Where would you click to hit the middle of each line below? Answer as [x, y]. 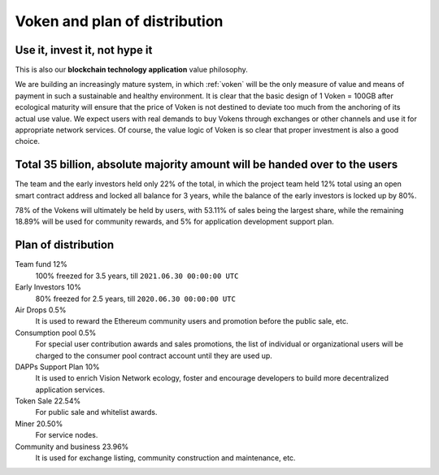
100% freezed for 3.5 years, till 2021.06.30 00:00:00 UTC [137, 276]
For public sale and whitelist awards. [96, 412]
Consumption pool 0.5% [56, 333]
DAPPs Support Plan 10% [57, 367]
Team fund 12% [41, 264]
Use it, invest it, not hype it [84, 50]
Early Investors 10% [48, 287]
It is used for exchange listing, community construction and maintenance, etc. [165, 458]
